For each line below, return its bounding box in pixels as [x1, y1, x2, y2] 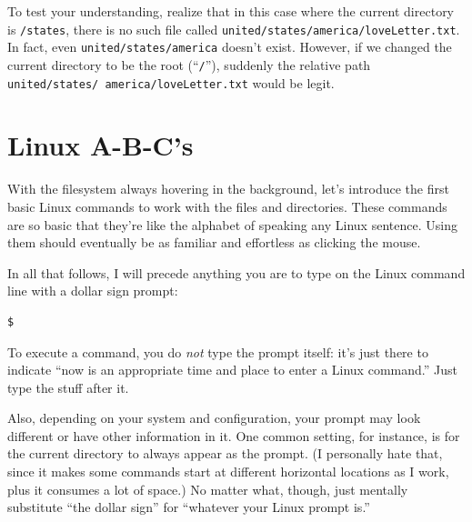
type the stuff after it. [7, 377, 129, 397]
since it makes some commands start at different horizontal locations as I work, [7, 462, 449, 481]
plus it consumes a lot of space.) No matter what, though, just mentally [7, 479, 408, 498]
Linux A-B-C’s [7, 126, 194, 164]
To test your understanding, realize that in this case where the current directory [7, 2, 455, 20]
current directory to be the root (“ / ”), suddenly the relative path [7, 55, 371, 74]
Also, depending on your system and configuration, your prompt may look [7, 408, 421, 427]
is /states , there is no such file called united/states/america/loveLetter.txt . [7, 19, 460, 38]
